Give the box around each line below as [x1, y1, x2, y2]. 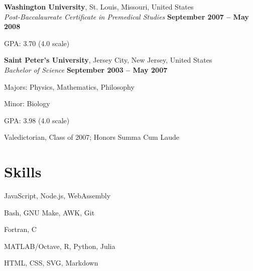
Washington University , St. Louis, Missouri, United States [4, 2, 194, 12]
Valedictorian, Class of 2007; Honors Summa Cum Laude [4, 132, 179, 142]
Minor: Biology [4, 98, 50, 109]
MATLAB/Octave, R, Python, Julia [4, 240, 115, 251]
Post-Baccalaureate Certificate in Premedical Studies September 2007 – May [4, 11, 249, 22]
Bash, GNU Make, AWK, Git [4, 207, 95, 217]
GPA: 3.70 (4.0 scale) [4, 38, 70, 48]
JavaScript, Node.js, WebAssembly [4, 190, 111, 201]
